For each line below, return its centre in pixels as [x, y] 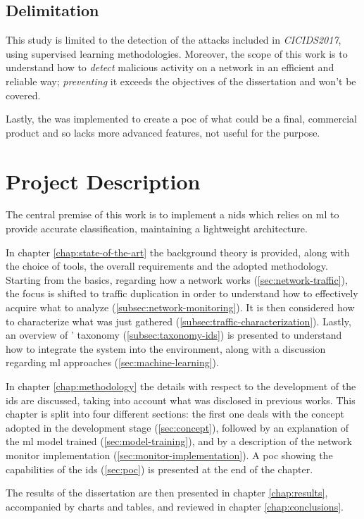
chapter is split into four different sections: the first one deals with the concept [175, 414]
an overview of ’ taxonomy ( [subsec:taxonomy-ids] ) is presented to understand [174, 335]
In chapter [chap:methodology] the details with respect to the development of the [181, 386]
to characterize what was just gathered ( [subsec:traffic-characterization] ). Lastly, [178, 321]
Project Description [103, 181]
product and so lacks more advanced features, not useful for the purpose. [163, 132]
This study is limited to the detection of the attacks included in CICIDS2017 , [174, 40]
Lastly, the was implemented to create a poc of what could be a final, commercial [181, 119]
